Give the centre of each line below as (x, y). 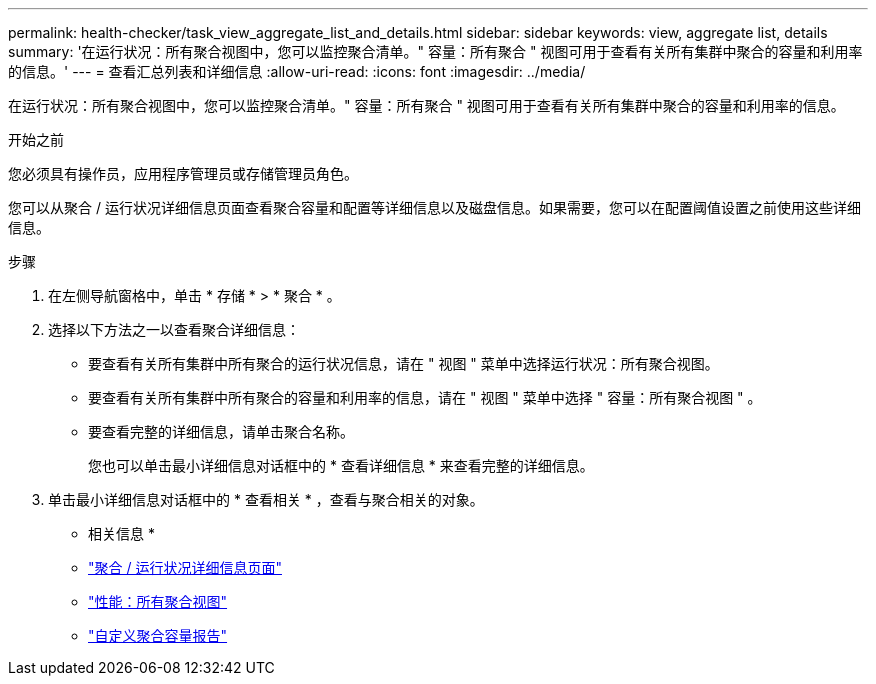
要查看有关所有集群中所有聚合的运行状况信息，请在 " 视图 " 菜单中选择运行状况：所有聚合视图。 (403, 363)
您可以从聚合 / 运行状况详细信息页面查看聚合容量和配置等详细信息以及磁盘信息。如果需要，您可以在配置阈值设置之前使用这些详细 (434, 207)
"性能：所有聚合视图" (158, 601)
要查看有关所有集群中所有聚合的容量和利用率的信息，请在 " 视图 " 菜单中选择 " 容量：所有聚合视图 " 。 (425, 397)
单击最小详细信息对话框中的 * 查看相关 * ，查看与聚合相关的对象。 (266, 499)
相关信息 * (121, 533)
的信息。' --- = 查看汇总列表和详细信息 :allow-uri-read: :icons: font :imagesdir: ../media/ (297, 71)
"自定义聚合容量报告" (158, 635)
